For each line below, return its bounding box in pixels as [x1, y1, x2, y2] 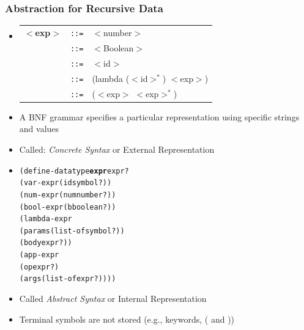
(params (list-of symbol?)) [19, 226, 125, 235]
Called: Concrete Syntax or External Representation [19, 142, 215, 155]
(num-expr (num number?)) [19, 190, 116, 199]
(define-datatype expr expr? [19, 166, 129, 175]
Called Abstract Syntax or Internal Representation [19, 292, 207, 305]
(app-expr [19, 251, 59, 260]
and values [19, 122, 59, 135]
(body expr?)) [19, 238, 72, 248]
